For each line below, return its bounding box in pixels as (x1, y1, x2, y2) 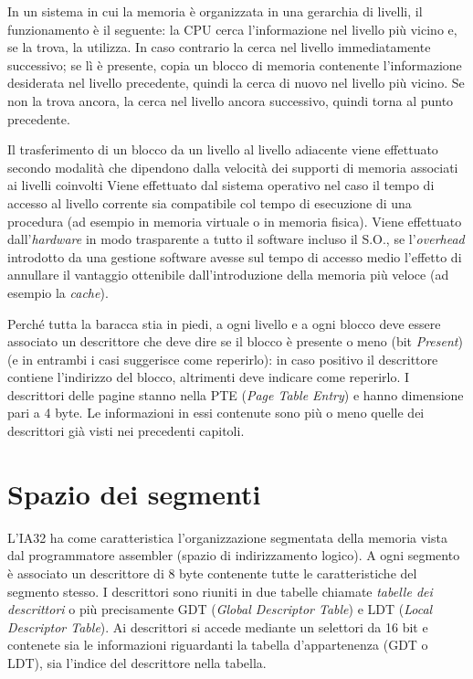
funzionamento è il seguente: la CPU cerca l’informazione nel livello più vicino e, (7, 19, 457, 38)
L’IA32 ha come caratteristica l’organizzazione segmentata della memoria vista (7, 527, 447, 546)
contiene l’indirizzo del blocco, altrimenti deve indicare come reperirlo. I (7, 367, 410, 387)
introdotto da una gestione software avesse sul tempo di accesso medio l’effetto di (7, 247, 462, 266)
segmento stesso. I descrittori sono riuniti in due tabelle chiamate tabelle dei (7, 581, 433, 600)
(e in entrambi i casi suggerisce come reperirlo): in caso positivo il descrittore (7, 349, 438, 368)
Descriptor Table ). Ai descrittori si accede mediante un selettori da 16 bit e (7, 617, 428, 636)
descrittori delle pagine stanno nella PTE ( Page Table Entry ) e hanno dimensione (7, 385, 464, 404)
